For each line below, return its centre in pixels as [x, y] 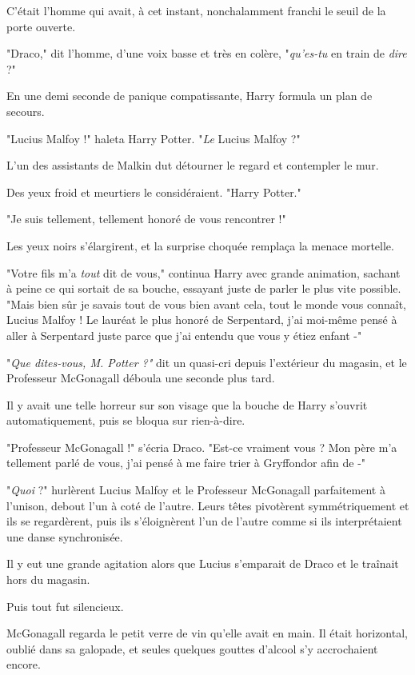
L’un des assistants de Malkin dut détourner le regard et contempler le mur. [193, 165]
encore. [24, 664]
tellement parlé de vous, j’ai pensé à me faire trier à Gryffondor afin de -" [186, 463]
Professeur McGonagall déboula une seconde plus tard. [141, 378]
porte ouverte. [41, 26]
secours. [26, 111]
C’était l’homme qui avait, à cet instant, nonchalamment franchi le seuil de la [196, 10]
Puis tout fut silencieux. [65, 606]
